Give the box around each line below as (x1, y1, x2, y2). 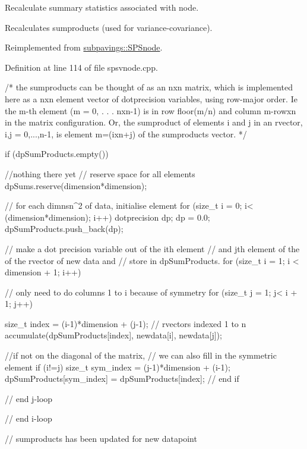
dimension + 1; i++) (5, 266, 81, 278)
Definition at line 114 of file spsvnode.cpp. (5, 61, 158, 73)
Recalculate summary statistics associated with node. (5, 1, 199, 13)
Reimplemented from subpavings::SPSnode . (5, 41, 163, 54)
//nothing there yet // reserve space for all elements (5, 167, 195, 180)
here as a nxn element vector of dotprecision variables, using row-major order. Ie (5, 92, 297, 105)
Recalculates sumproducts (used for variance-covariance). (5, 21, 213, 33)
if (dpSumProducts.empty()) (5, 147, 109, 160)
